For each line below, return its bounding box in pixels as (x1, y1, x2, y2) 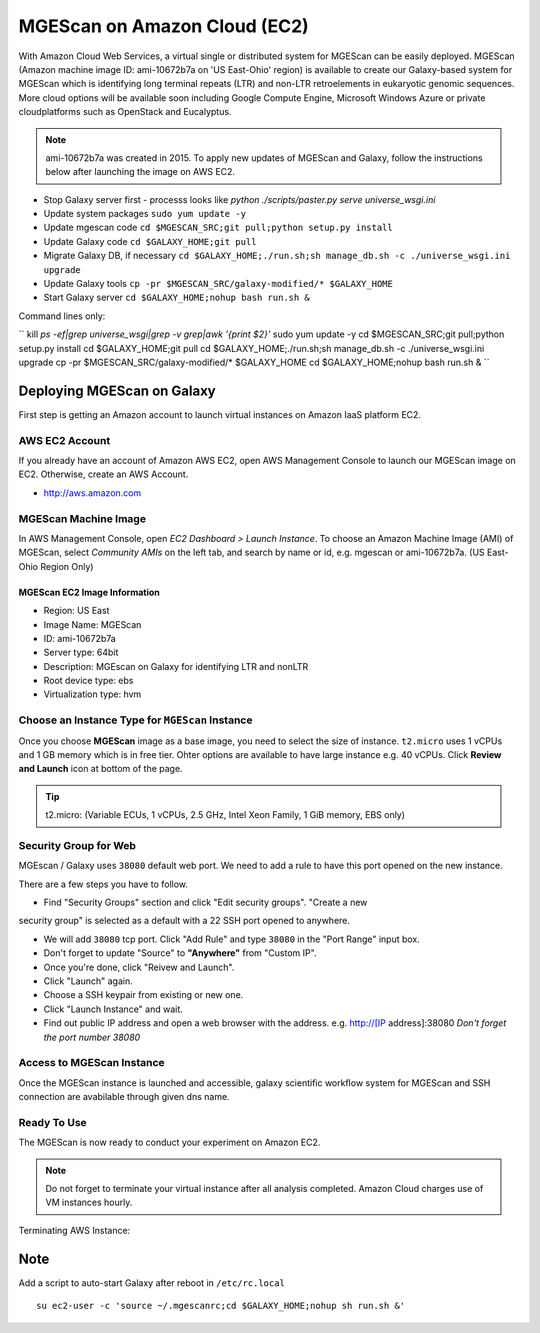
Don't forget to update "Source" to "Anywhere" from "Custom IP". (43, 947, 317, 959)
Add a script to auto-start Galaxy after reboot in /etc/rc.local (18, 1276, 285, 1289)
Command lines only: (18, 310, 106, 322)
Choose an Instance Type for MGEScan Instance (18, 713, 253, 727)
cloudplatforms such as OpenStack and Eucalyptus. (18, 106, 232, 118)
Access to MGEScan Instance (18, 1056, 165, 1070)
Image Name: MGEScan (43, 618, 142, 630)
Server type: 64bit (43, 646, 119, 659)
